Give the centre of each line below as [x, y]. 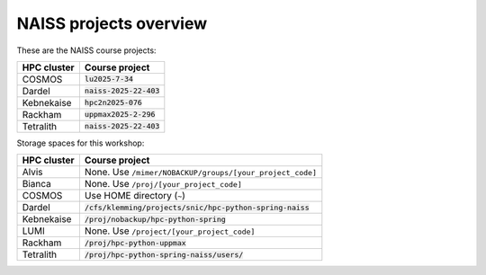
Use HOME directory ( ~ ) [135, 196]
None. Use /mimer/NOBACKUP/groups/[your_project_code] [201, 173]
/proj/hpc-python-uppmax [135, 243]
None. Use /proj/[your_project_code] [163, 184]
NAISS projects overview [112, 23]
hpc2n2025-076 [113, 103]
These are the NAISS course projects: [86, 50]
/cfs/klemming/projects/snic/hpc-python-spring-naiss [197, 207]
